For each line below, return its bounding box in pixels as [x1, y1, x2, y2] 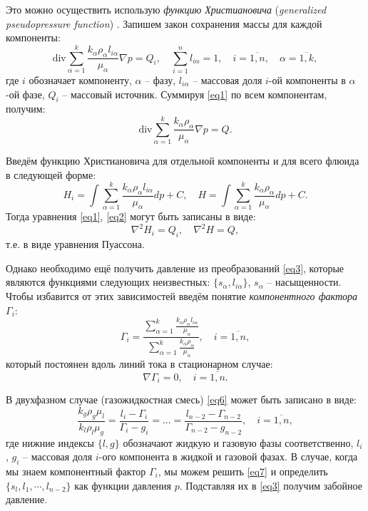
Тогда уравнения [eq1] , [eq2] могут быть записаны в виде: [6, 209, 256, 224]
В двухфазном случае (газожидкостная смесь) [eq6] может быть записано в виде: [6, 392, 357, 407]
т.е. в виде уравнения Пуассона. [6, 237, 145, 252]
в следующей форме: [6, 167, 96, 182]
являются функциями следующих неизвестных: [6, 274, 210, 289]
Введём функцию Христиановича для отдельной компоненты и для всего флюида [6, 153, 359, 168]
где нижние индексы [6, 435, 94, 450]
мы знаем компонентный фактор [6, 464, 146, 479]
